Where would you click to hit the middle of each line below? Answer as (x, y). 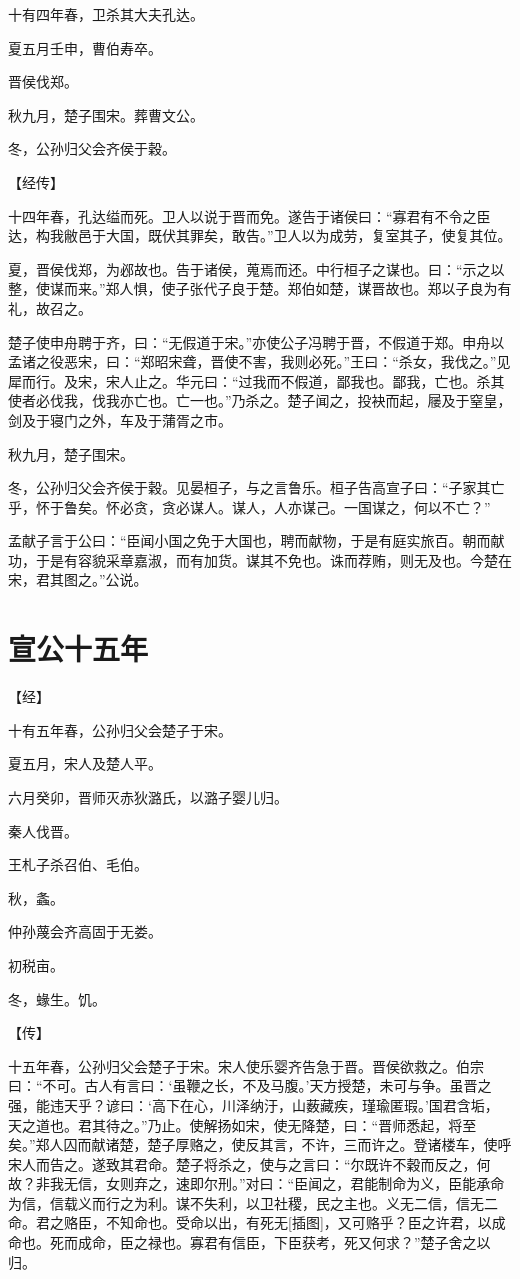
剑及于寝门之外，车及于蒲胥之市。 (120, 419)
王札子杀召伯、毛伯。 (78, 864)
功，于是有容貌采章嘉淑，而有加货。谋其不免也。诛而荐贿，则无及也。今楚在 (260, 559)
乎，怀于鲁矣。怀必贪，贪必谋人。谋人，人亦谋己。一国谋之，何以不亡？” (249, 506)
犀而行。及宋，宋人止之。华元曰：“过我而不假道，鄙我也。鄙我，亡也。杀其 (256, 380)
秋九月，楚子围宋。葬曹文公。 (106, 114)
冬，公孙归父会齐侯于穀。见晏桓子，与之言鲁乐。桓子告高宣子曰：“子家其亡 (256, 487)
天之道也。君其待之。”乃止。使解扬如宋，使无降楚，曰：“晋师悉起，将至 (242, 1124)
